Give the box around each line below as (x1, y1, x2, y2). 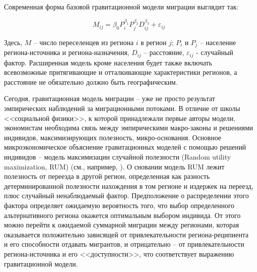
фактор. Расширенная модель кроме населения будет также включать (4, 57, 212, 67)
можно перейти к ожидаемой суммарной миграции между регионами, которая (4, 219, 239, 230)
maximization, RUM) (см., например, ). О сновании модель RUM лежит (4, 161, 225, 171)
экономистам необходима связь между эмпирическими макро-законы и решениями (4, 122, 254, 133)
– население (200, 37, 236, 47)
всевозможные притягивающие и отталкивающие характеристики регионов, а (4, 67, 237, 77)
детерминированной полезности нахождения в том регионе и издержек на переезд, (4, 180, 254, 191)
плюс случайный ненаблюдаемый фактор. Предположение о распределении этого (4, 190, 249, 201)
